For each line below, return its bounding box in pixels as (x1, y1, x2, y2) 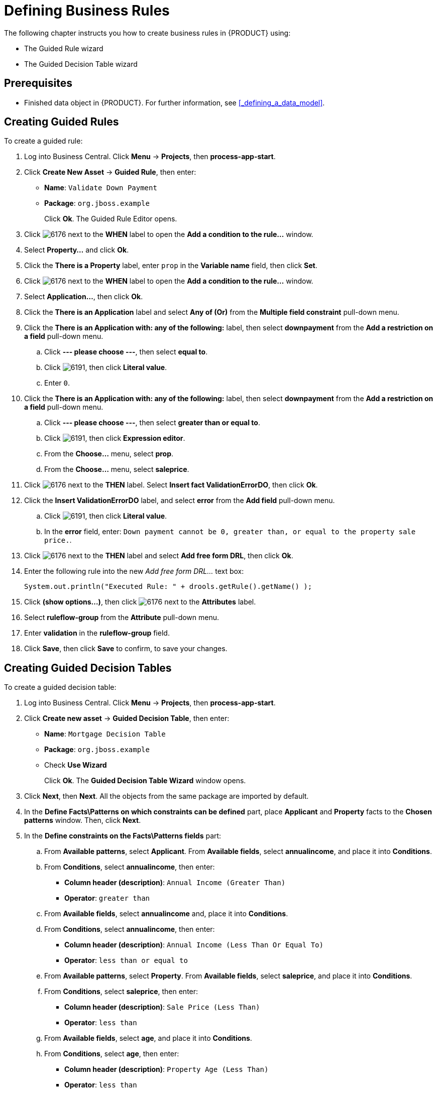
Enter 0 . (44, 379, 70, 388)
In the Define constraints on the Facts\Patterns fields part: (24, 831, 222, 840)
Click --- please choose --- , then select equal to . (44, 347, 208, 356)
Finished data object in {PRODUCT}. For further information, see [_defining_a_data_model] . (24, 98, 325, 107)
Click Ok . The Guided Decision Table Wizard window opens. (44, 776, 246, 785)
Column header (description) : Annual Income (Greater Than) (64, 878, 286, 887)
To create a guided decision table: (4, 683, 117, 692)
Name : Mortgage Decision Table (44, 730, 166, 739)
